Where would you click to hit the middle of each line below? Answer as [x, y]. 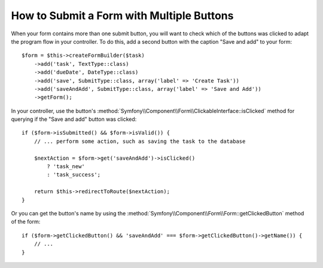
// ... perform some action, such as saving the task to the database [140, 141]
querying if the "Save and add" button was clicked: [74, 119]
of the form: [26, 222]
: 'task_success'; [74, 175]
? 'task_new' [66, 167]
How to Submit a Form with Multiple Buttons [122, 16]
